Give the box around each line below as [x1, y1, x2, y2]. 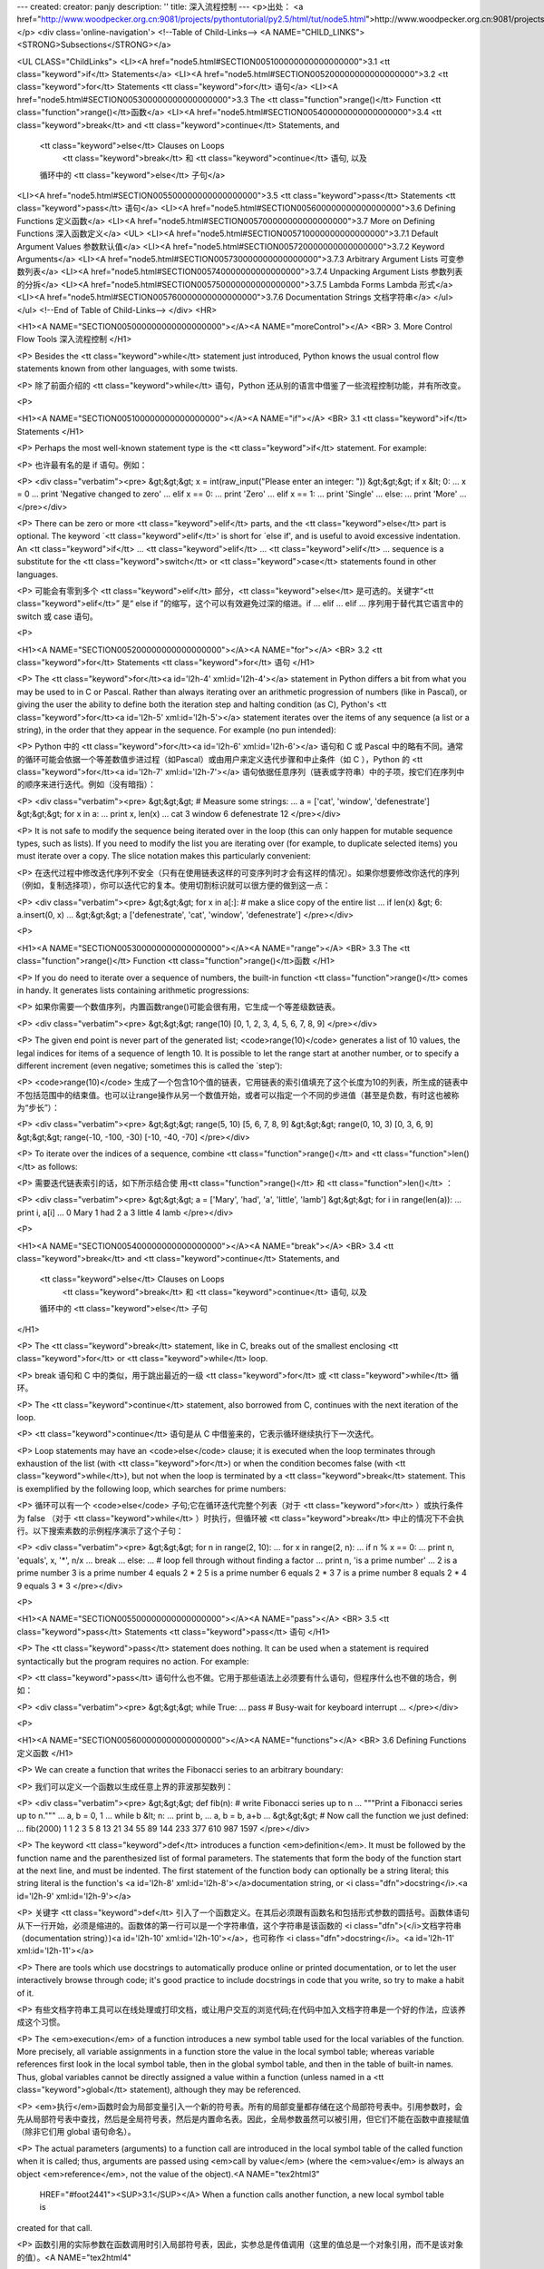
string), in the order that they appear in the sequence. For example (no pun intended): [16, 724, 337, 735]
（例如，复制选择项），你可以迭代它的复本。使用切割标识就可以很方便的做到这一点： [16, 880, 331, 891]
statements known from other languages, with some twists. [16, 363, 238, 374]
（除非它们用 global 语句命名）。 [16, 2127, 136, 2137]
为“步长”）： [16, 1103, 61, 1114]
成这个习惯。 [16, 2017, 65, 2028]
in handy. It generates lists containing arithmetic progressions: [16, 985, 249, 996]
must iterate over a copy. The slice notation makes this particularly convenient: [16, 850, 312, 861]
